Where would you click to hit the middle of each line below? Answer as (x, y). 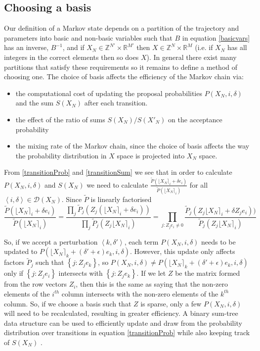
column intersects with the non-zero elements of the (140, 293)
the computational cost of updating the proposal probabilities (109, 93)
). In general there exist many (192, 57)
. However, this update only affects (182, 251)
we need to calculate (117, 184)
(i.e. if (204, 47)
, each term (141, 241)
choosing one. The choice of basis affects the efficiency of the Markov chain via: (124, 76)
